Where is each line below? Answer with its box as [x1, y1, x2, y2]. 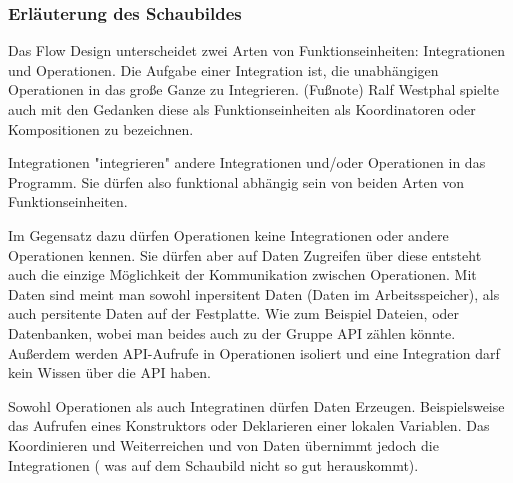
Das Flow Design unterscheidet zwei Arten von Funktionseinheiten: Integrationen [8, 40, 506, 61]
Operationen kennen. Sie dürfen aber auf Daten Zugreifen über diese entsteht [8, 244, 482, 265]
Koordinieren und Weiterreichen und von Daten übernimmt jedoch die [8, 434, 439, 455]
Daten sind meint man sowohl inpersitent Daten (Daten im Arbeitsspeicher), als [8, 283, 500, 304]
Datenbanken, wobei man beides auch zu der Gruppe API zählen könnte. [8, 322, 456, 343]
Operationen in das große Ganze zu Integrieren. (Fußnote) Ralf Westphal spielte [8, 79, 499, 100]
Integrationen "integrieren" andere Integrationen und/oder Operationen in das [8, 152, 486, 173]
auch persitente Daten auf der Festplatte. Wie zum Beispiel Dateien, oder [8, 303, 460, 324]
